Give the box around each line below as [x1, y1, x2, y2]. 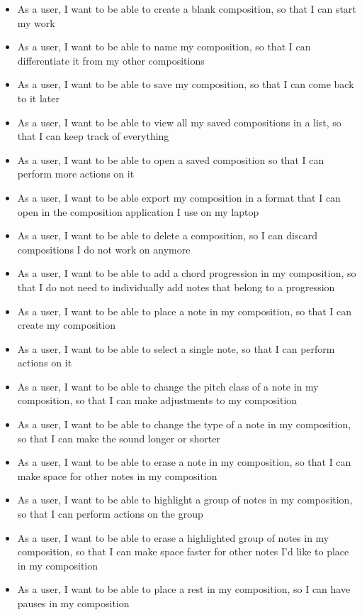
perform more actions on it [17, 166, 135, 181]
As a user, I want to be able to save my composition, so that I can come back [17, 77, 354, 92]
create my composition [17, 317, 115, 332]
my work [17, 15, 55, 30]
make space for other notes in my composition [17, 468, 217, 483]
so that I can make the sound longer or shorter [17, 430, 220, 445]
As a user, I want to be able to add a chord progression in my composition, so [17, 266, 356, 281]
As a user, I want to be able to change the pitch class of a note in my [17, 379, 319, 393]
